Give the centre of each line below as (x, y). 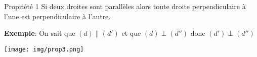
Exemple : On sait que (40, 33)
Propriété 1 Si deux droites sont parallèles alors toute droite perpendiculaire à (125, 6)
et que (131, 33)
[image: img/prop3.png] (44, 49)
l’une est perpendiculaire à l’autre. (57, 16)
